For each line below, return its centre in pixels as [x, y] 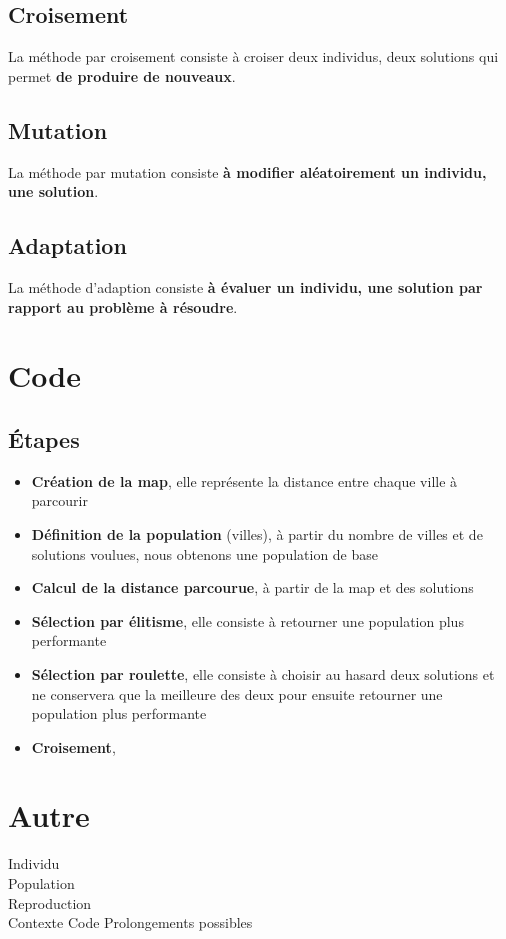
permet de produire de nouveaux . [122, 75]
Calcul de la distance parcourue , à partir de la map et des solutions [252, 587]
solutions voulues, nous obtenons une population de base [205, 553]
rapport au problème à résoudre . [123, 306]
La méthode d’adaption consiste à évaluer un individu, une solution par [245, 286]
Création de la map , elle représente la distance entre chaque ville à [244, 480]
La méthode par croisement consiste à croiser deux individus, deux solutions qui [253, 56]
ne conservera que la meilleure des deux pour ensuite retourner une [237, 693]
